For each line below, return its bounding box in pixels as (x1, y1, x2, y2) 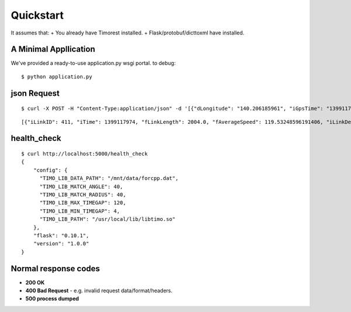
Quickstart (11, 9, 64, 22)
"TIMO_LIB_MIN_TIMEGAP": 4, (39, 207, 120, 214)
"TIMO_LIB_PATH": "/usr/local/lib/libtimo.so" (39, 216, 175, 223)
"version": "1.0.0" (33, 240, 90, 247)
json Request (11, 88, 60, 98)
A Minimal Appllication (11, 44, 96, 54)
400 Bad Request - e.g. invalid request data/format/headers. (25, 287, 173, 294)
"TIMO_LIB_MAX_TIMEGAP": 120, (39, 199, 126, 206)
